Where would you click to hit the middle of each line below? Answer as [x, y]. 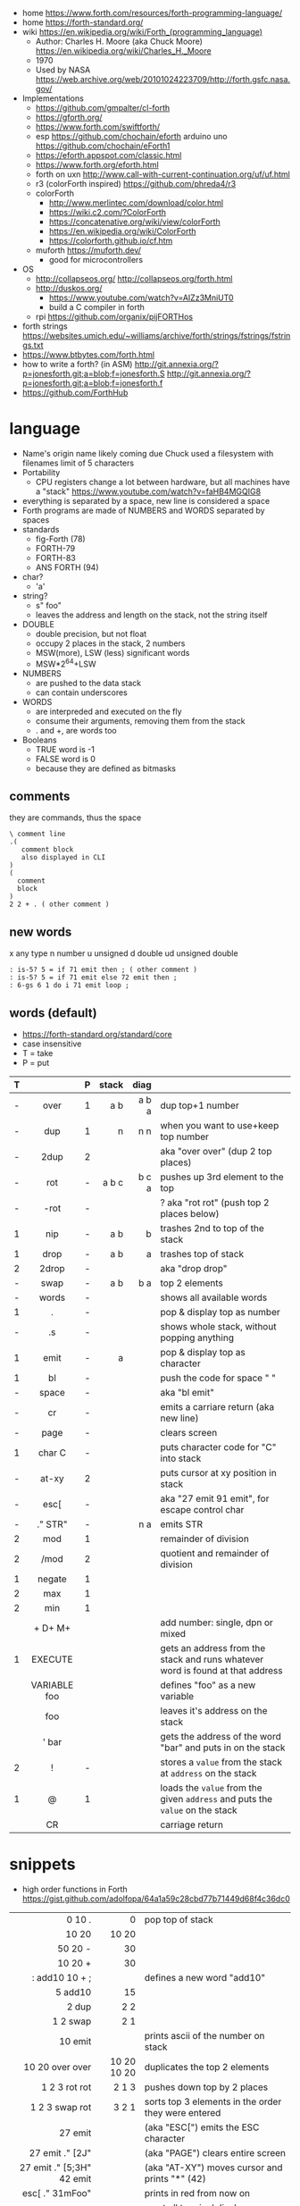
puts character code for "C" [218, 1447]
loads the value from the [211, 1788]
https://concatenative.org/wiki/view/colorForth [134, 222]
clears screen [189, 1433]
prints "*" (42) [175, 2178]
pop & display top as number [220, 1313]
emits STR [182, 1524]
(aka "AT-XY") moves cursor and [213, 2168]
